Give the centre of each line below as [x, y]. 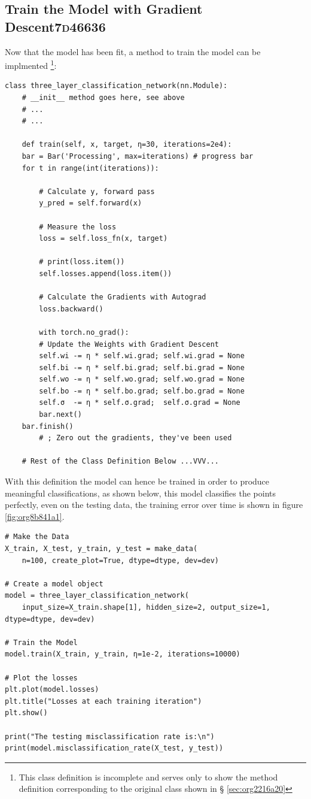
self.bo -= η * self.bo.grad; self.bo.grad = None [142, 391]
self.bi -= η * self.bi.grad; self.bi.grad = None [142, 367]
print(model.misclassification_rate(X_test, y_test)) [114, 748]
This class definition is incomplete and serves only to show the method [148, 777]
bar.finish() [48, 426]
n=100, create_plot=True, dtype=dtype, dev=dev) [120, 560]
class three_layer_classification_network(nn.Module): [116, 86]
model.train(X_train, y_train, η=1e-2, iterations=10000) [123, 654]
